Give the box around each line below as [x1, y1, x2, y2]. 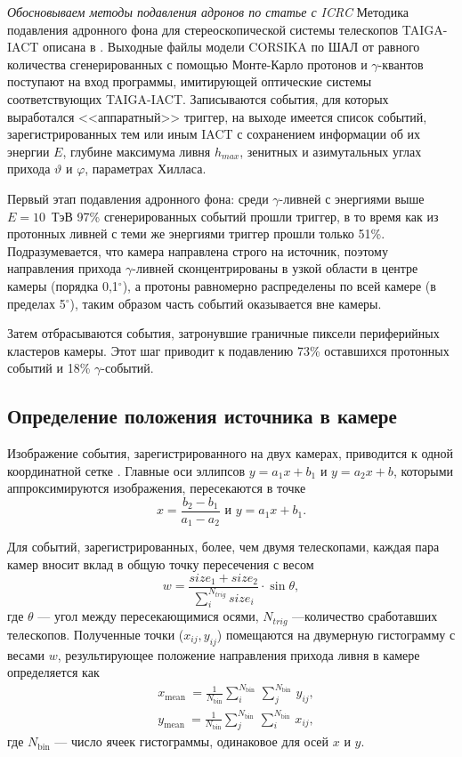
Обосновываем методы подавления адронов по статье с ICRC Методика [7, 3, 409, 20]
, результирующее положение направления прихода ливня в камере [57, 645, 420, 664]
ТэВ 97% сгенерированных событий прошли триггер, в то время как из [51, 206, 439, 225]
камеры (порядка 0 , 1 [7, 276, 118, 294]
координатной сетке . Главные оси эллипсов [7, 461, 246, 479]
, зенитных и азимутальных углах [239, 141, 422, 160]
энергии [7, 141, 50, 160]
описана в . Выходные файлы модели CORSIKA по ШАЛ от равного [43, 37, 420, 56]
